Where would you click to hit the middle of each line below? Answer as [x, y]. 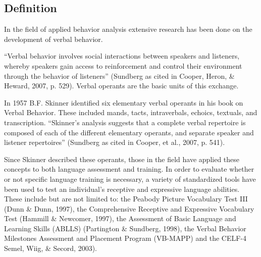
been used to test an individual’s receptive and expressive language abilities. [122, 189]
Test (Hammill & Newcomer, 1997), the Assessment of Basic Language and [120, 218]
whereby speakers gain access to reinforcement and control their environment [123, 65]
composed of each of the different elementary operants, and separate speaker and [129, 132]
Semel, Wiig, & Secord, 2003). [50, 248]
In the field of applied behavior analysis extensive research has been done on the [128, 29]
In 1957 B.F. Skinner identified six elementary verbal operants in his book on [124, 102]
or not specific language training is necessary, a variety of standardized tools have [130, 178]
